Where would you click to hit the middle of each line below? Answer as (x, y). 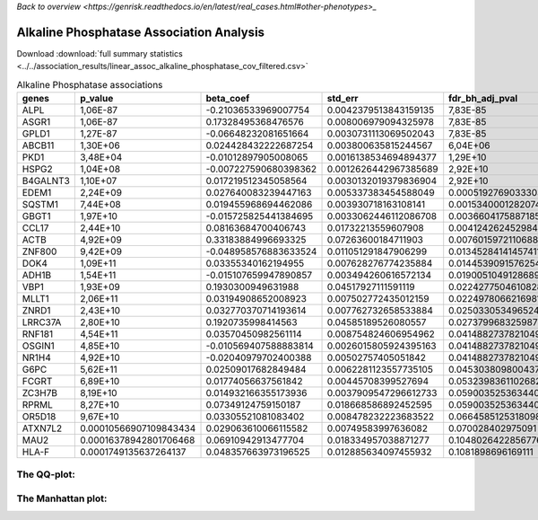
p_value (96, 99)
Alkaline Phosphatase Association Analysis (140, 32)
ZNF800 (39, 251)
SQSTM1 (40, 205)
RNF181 (38, 334)
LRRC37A (42, 322)
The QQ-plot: (46, 474)
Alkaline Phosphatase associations (90, 84)
